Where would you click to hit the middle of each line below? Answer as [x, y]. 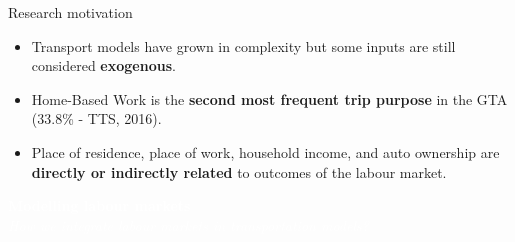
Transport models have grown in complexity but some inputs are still [243, 45]
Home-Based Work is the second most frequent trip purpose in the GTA [269, 98]
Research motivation [70, 12]
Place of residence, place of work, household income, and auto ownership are [265, 151]
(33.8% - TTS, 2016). [96, 118]
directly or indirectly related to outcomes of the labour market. [239, 171]
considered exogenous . [103, 65]
